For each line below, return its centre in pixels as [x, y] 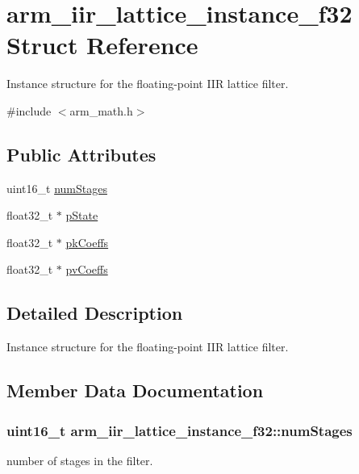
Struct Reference [102, 45]
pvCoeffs [87, 269]
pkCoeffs [87, 242]
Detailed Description [95, 313]
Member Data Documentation [135, 390]
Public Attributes [81, 154]
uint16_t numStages [57, 188]
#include [29, 110]
